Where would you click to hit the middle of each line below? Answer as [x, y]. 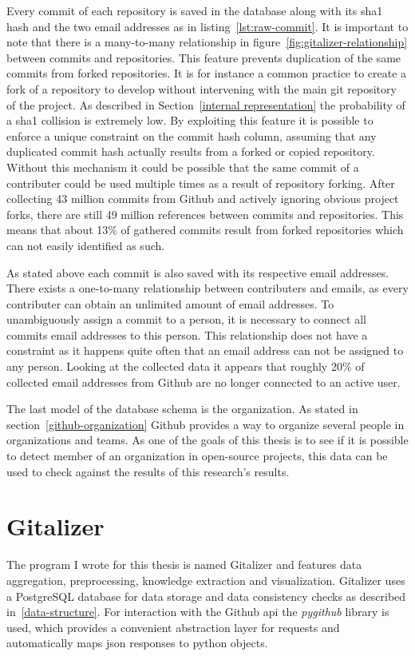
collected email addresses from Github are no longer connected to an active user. [204, 382]
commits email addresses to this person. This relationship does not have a [187, 334]
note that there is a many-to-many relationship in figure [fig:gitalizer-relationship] [207, 42]
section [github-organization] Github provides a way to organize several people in [206, 424]
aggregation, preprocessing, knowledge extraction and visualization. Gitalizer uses [206, 580]
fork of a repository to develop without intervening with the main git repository [202, 88]
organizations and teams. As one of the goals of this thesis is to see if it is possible [207, 440]
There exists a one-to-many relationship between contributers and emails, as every [207, 288]
